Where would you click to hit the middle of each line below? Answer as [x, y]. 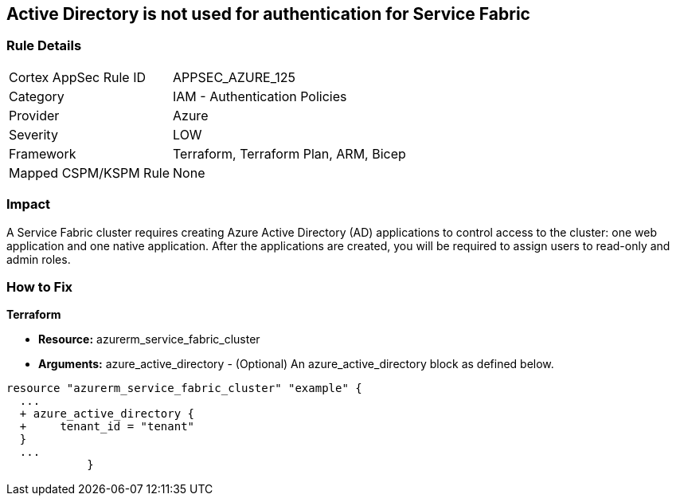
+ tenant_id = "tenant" [107, 427]
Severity [33, 134]
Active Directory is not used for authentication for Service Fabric [268, 14]
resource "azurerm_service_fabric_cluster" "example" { [184, 388]
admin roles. [39, 259]
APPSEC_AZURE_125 [234, 77]
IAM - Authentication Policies [260, 96]
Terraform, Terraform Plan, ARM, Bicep [289, 153]
